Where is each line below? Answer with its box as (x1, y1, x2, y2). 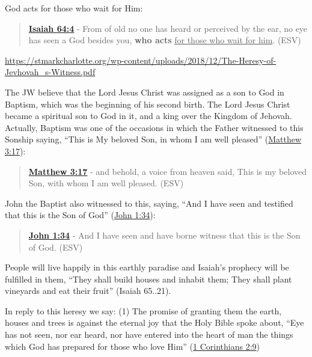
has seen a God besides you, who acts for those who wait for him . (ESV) (28, 34, 301, 46)
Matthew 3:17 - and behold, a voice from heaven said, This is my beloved (28, 165, 307, 177)
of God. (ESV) (28, 240, 83, 253)
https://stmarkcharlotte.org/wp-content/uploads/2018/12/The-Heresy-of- (5, 53, 277, 66)
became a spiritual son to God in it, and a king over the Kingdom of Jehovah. (5, 109, 292, 122)
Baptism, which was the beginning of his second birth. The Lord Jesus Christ (5, 97, 290, 110)
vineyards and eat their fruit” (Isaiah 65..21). (5, 284, 171, 297)
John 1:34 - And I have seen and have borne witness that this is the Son (28, 228, 301, 241)
